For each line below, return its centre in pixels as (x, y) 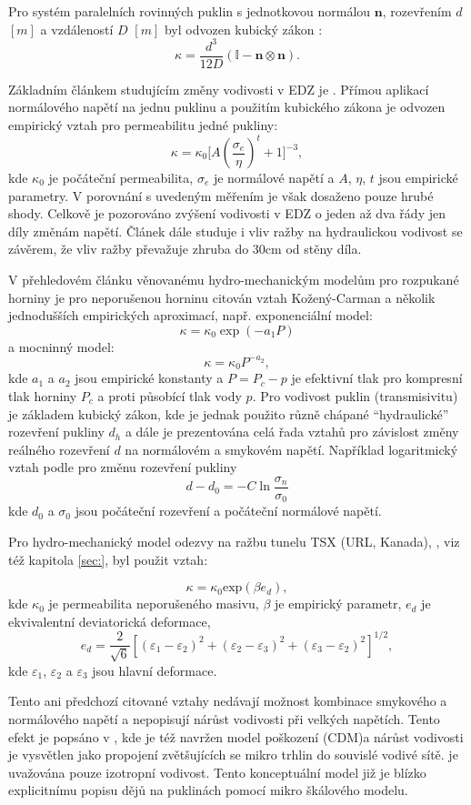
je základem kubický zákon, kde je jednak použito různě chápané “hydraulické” (229, 413)
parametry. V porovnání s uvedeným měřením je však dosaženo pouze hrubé (221, 195)
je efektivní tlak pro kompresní (377, 378)
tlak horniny (43, 395)
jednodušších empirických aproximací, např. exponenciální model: (190, 315)
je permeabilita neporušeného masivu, (154, 604)
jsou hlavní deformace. (155, 670)
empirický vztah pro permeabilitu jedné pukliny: (143, 124)
